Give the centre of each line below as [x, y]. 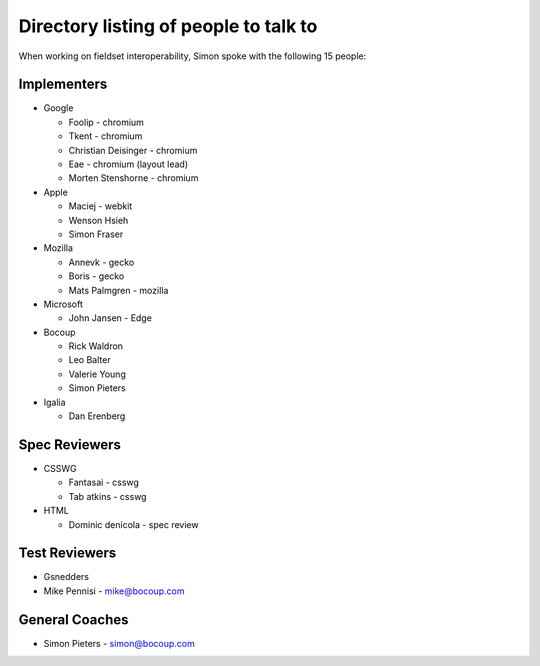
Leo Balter [89, 360]
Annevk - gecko [101, 262]
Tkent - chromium [105, 136]
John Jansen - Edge [110, 318]
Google [58, 108]
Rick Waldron [96, 346]
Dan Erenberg [97, 416]
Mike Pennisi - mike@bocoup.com [114, 591]
